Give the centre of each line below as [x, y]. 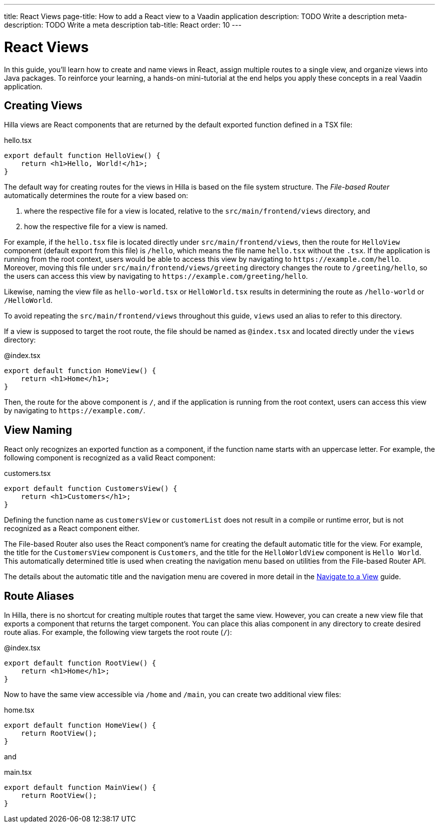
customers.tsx [28, 473]
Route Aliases [39, 596]
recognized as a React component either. [72, 529]
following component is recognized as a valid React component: [110, 458]
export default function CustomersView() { [91, 489]
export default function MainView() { [80, 788]
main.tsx [18, 772]
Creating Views [43, 105]
